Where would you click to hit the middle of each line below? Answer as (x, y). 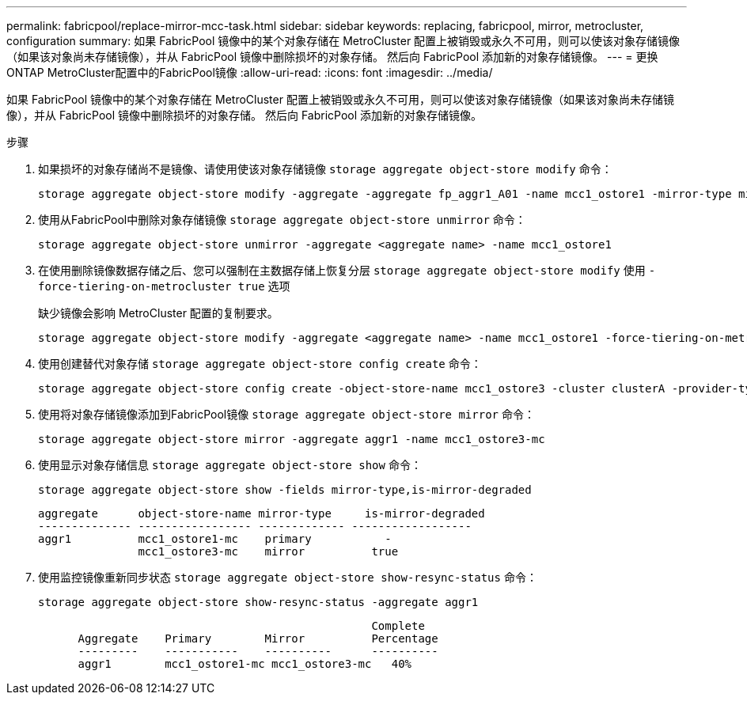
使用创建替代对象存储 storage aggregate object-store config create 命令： (260, 364)
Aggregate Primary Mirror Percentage (258, 638)
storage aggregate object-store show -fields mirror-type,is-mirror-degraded (285, 490)
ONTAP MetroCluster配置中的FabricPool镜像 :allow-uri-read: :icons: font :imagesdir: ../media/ (250, 72)
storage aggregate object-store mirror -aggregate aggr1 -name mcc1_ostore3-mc (292, 439)
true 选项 (264, 286)
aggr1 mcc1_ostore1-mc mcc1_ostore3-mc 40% (245, 664)
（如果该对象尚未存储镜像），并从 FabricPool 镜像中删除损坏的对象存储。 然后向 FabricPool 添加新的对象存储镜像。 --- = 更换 (332, 57)
